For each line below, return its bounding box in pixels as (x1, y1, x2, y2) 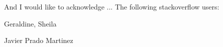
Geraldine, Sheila (4, 18, 57, 28)
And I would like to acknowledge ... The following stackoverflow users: (4, 1, 219, 11)
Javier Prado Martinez (4, 35, 73, 45)
